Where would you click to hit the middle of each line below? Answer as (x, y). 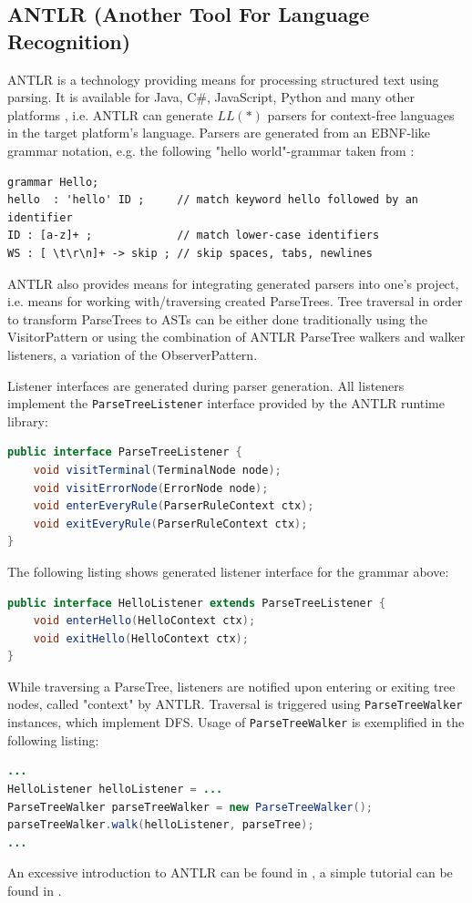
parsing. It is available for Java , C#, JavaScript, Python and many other (211, 97)
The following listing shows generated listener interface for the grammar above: (228, 571)
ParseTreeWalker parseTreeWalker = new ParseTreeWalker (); (190, 807)
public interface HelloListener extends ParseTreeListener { (197, 603)
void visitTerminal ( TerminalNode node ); (157, 470)
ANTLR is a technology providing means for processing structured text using (223, 79)
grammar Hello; (53, 182)
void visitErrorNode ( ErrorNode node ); (151, 488)
